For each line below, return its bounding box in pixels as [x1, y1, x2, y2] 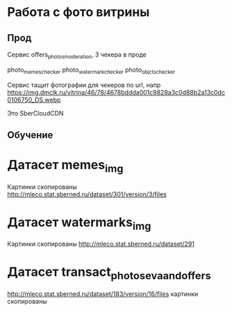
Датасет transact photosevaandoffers [7, 264, 212, 282]
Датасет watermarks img [7, 214, 151, 233]
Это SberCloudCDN [7, 109, 64, 117]
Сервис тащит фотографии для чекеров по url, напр [7, 81, 161, 89]
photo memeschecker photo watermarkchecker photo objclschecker [7, 65, 176, 75]
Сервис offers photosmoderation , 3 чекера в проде [7, 50, 147, 60]
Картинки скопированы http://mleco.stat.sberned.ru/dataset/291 [7, 240, 194, 248]
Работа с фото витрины [7, 4, 150, 20]
